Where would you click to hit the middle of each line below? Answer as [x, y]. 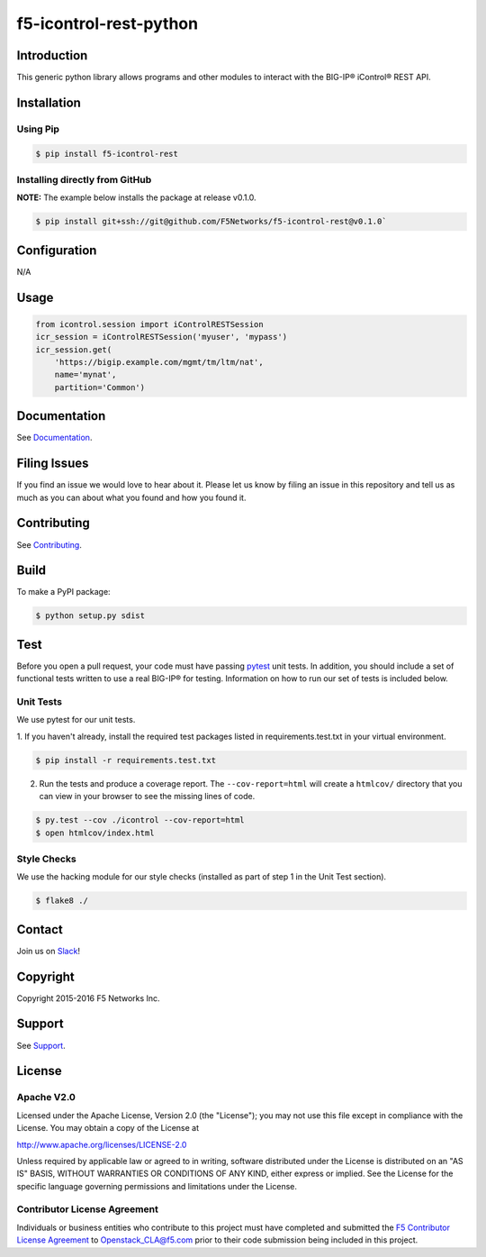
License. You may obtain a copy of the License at [108, 1128]
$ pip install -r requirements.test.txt [126, 760]
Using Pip [38, 129]
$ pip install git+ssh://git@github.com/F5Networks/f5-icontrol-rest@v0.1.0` [211, 222]
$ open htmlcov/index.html [95, 833]
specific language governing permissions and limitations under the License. [157, 1186]
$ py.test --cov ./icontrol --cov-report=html [140, 820]
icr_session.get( [74, 350]
